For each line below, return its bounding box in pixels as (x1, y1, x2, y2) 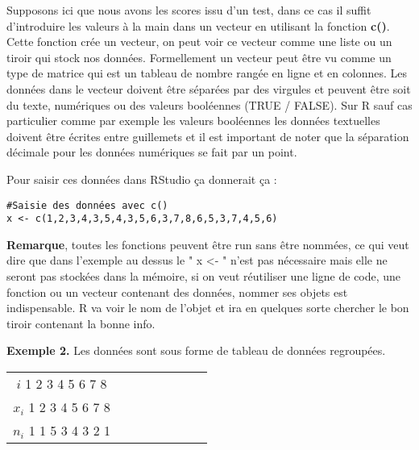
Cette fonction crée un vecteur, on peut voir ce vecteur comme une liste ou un (6, 33, 392, 50)
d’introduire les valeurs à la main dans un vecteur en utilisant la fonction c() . (6, 17, 390, 34)
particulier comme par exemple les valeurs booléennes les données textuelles (6, 112, 380, 129)
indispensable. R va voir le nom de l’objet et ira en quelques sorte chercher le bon (6, 299, 409, 316)
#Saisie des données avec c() (6, 199, 168, 211)
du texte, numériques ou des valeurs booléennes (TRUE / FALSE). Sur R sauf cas (6, 96, 413, 113)
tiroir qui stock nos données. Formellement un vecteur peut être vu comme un (6, 48, 392, 65)
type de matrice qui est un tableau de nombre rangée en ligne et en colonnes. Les (6, 65, 408, 81)
